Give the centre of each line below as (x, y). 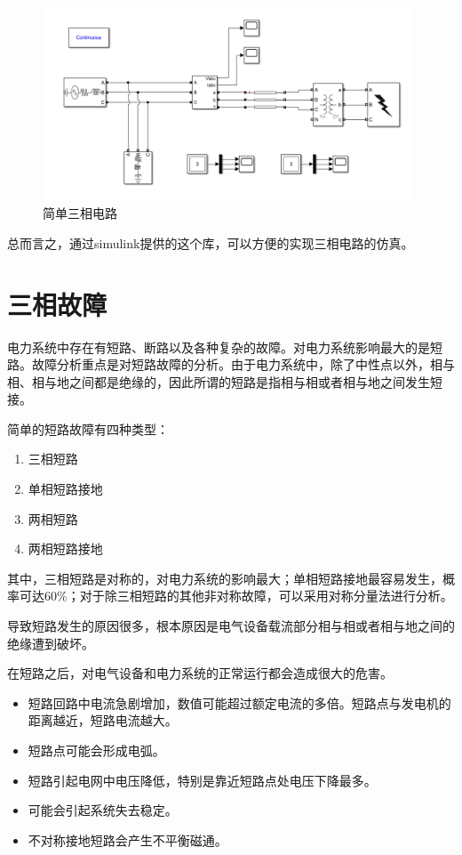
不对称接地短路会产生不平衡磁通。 (127, 839)
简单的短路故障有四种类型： (88, 428)
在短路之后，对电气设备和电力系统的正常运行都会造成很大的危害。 (200, 673)
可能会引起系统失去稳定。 (103, 810)
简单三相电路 (80, 213)
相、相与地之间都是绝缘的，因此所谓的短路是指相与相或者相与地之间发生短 (225, 381)
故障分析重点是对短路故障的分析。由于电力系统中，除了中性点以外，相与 (243, 364)
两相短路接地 (65, 548)
